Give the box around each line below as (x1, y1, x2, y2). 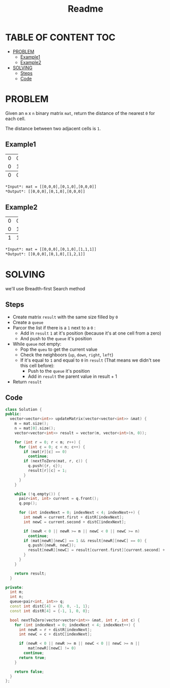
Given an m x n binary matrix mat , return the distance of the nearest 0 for (5, 110, 155, 116)
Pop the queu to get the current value (20, 346, 98, 352)
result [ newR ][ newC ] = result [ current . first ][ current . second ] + (27, 548, 165, 553)
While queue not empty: (12, 341, 62, 347)
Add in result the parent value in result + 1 (27, 373, 118, 379)
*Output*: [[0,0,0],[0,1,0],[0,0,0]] (5, 189, 86, 194)
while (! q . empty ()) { (14, 491, 60, 496)
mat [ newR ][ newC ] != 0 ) (27, 646, 76, 651)
